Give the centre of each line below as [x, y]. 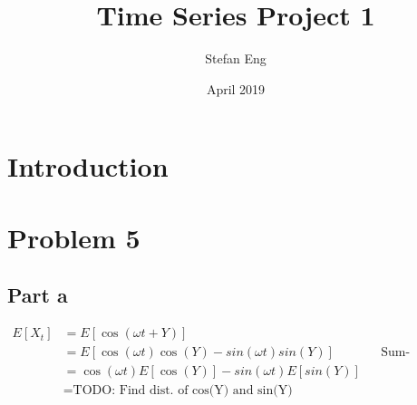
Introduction [88, 166]
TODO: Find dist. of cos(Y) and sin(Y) [183, 391]
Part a [38, 295]
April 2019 [236, 88]
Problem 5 [74, 237]
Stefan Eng [236, 58]
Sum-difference [396, 353]
